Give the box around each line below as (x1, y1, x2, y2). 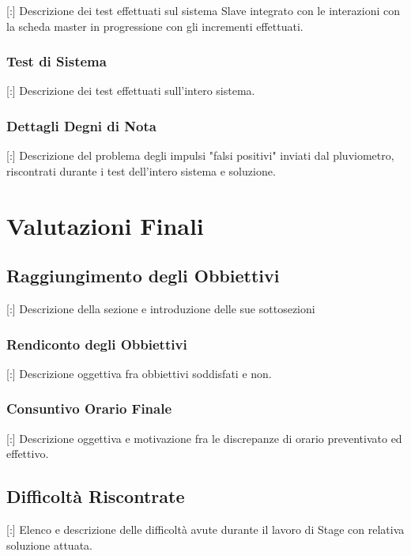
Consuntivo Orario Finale (6, 399, 172, 418)
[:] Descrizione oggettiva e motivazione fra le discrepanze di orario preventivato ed (6, 429, 402, 446)
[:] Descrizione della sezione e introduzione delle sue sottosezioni (6, 300, 315, 316)
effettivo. (6, 445, 49, 462)
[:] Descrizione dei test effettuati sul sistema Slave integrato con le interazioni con (6, 2, 401, 18)
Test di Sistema (6, 51, 107, 71)
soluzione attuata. (6, 536, 92, 553)
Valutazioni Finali (6, 209, 204, 241)
